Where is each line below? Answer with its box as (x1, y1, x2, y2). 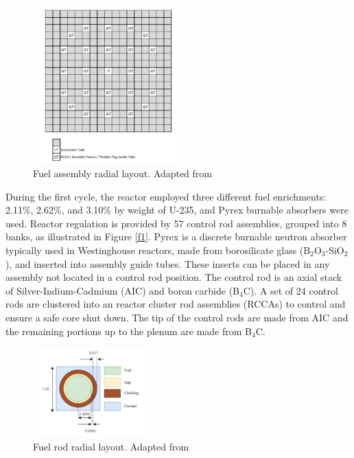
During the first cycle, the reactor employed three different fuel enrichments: (5, 189, 327, 203)
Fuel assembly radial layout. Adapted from (33, 166, 213, 181)
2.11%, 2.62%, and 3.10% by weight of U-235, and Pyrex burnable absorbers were (5, 203, 349, 217)
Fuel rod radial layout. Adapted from (33, 439, 189, 453)
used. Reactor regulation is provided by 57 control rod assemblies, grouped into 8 (5, 216, 347, 230)
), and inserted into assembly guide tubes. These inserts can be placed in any (5, 256, 330, 271)
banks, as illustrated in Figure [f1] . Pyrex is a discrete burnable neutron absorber (5, 229, 347, 244)
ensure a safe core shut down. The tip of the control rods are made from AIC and (5, 310, 349, 324)
